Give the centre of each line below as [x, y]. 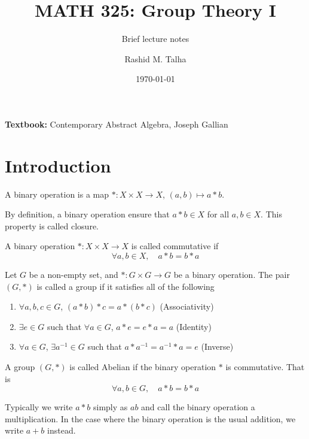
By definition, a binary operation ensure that [87, 214]
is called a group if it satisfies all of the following [126, 286]
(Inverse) [217, 346]
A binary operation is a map [57, 194]
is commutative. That [265, 366]
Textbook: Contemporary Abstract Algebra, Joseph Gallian [117, 124]
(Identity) [194, 326]
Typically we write [39, 407]
